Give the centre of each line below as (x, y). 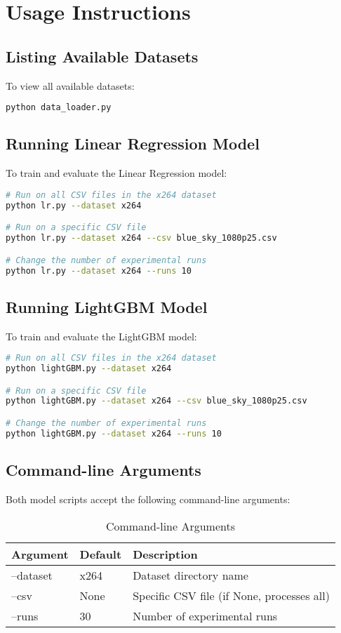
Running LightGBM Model (107, 306)
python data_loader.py (59, 108)
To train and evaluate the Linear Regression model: (116, 173)
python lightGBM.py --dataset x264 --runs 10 (114, 433)
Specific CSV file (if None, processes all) (231, 595)
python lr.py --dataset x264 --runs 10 (99, 271)
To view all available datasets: (70, 85)
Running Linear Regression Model (133, 144)
